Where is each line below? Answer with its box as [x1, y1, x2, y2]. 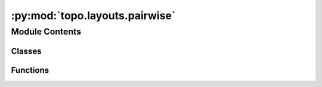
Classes [11, 46, 42, 56]
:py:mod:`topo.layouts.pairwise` [11, 9, 176, 22]
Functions [11, 65, 49, 75]
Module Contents [11, 26, 82, 37]
